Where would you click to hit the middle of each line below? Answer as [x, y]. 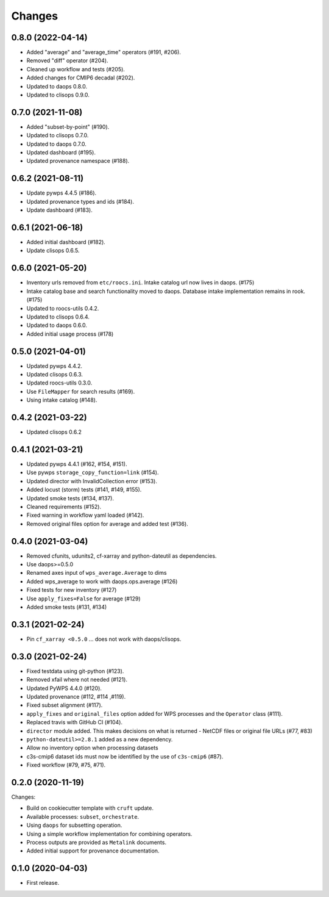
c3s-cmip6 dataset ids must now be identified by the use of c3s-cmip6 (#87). [125, 756]
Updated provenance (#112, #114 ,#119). [76, 696]
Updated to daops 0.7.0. [56, 144]
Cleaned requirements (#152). [64, 506]
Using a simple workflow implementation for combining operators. [109, 834]
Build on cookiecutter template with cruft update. [90, 808]
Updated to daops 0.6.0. [57, 325]
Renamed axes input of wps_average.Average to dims [97, 573]
